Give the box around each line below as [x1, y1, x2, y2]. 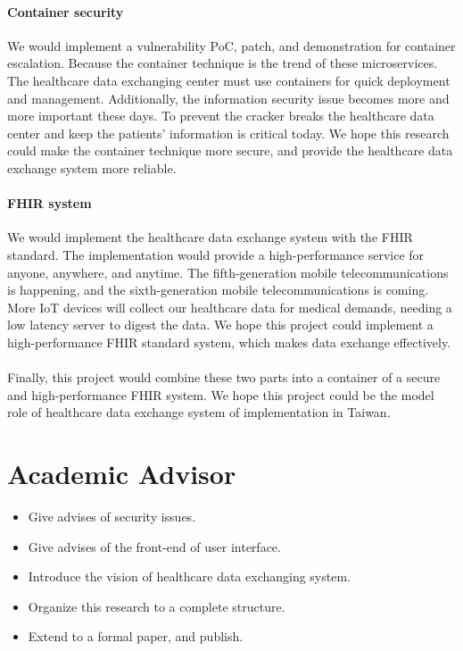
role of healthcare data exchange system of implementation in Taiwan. [7, 403, 391, 421]
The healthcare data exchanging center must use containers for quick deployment [7, 71, 451, 89]
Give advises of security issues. [28, 507, 196, 525]
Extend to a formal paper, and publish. [28, 627, 244, 646]
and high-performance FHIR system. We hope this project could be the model [7, 385, 434, 404]
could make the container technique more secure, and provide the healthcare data [7, 141, 453, 160]
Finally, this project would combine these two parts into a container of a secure [7, 368, 441, 387]
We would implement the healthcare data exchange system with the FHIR [7, 228, 413, 246]
